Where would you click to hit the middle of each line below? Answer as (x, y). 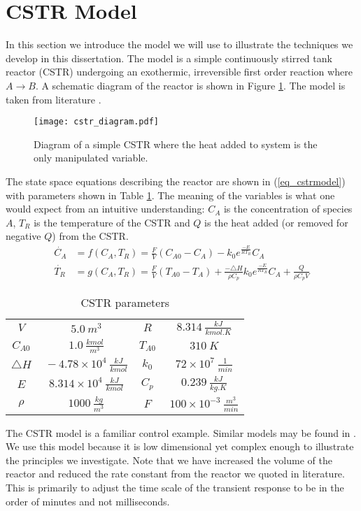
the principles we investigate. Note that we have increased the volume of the (169, 460)
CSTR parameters (125, 302)
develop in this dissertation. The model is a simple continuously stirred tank (169, 58)
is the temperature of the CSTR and (112, 222)
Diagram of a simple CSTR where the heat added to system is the (176, 144)
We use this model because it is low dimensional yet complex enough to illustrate (180, 446)
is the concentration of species (288, 209)
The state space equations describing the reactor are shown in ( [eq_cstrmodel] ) (176, 181)
